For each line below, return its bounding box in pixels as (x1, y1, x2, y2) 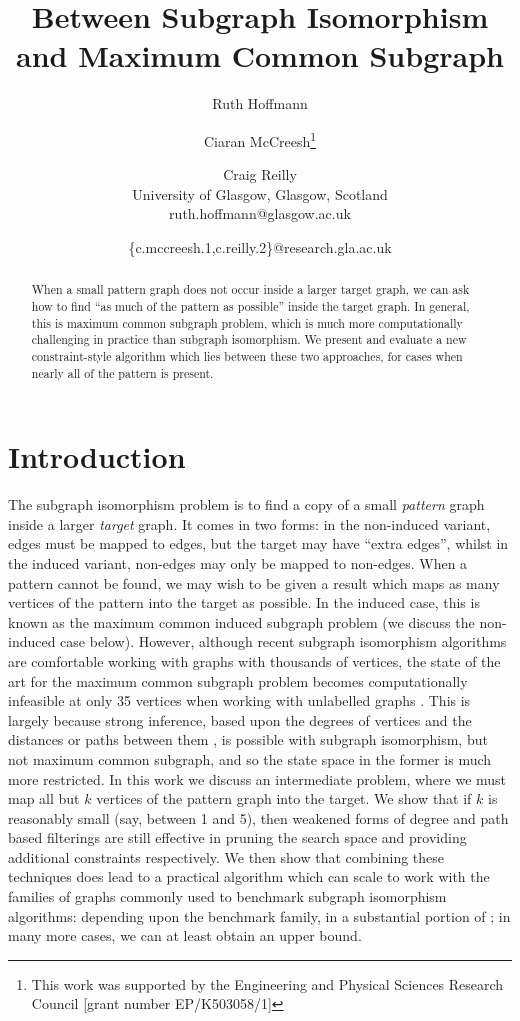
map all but (8, 788, 80, 809)
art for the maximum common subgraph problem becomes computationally (8, 670, 468, 691)
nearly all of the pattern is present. (31, 364, 214, 381)
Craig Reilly (223, 164, 297, 185)
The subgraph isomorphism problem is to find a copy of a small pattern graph (8, 494, 485, 515)
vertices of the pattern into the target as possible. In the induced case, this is (8, 592, 480, 613)
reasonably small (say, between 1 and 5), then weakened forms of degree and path (8, 807, 509, 828)
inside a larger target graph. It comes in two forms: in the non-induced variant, (8, 513, 491, 534)
